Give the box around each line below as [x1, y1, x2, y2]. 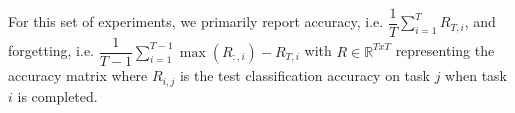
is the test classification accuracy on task [179, 65, 430, 86]
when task [445, 65, 507, 86]
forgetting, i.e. [8, 40, 95, 61]
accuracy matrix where [8, 65, 148, 86]
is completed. [17, 85, 98, 106]
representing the [395, 40, 495, 61]
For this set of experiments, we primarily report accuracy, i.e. [8, 11, 384, 32]
